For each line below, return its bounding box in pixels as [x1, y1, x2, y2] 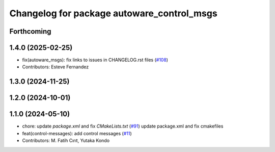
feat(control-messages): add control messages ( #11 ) [22, 130, 132, 136]
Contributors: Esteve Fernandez [22, 64, 89, 70]
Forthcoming [9, 27, 51, 36]
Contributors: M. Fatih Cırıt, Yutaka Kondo [22, 138, 109, 144]
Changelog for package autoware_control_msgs [9, 8, 217, 19]
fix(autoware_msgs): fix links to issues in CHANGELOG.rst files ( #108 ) [22, 57, 168, 63]
